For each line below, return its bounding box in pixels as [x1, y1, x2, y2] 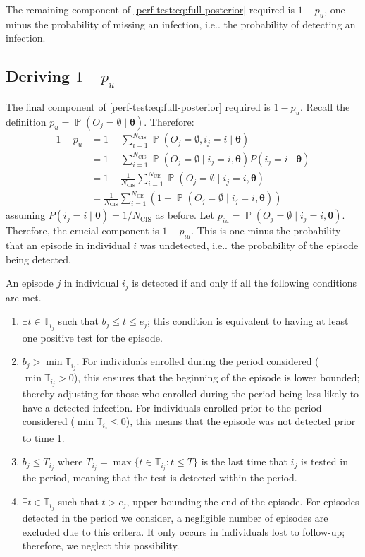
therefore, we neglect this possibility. [22, 538, 180, 553]
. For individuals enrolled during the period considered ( [76, 354, 319, 369]
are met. [6, 289, 42, 304]
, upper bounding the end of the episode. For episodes [126, 493, 359, 508]
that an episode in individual [6, 238, 130, 253]
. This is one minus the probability [191, 223, 341, 238]
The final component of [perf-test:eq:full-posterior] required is [6, 99, 271, 114]
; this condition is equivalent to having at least [147, 313, 349, 328]
